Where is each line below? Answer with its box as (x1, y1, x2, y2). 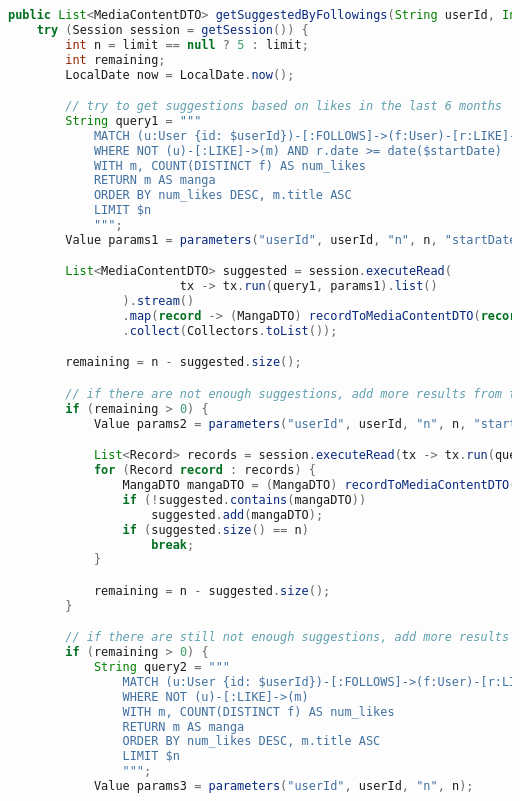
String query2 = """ (93, 660, 230, 675)
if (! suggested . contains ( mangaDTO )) (122, 492, 367, 507)
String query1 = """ (65, 113, 202, 128)
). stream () (122, 294, 195, 309)
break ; (151, 537, 195, 552)
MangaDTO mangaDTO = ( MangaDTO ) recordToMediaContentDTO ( (122, 478, 517, 493)
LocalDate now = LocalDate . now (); (65, 67, 295, 82)
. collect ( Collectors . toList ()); (122, 323, 338, 338)
